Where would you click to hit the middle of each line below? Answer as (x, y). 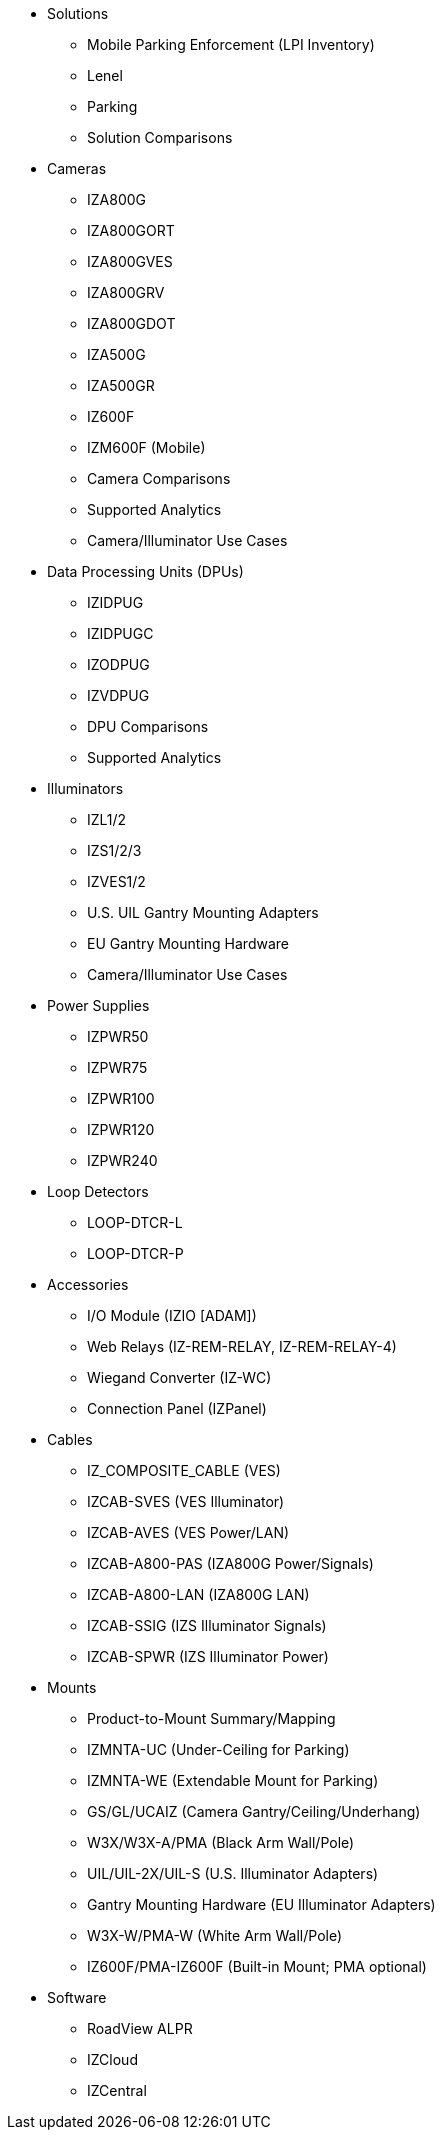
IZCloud (112, 2059)
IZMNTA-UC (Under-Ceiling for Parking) (218, 1749)
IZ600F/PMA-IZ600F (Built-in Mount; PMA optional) (257, 1966)
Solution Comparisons (160, 137)
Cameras (77, 168)
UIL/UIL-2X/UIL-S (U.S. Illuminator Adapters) (233, 1873)
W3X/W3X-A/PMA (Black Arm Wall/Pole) (221, 1842)
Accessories (88, 1284)
